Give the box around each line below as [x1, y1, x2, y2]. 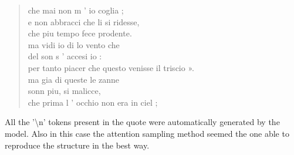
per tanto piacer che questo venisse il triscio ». [28, 61, 194, 73]
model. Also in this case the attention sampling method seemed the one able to [5, 127, 289, 139]
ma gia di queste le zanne [28, 73, 120, 85]
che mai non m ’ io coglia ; [28, 4, 124, 16]
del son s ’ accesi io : [28, 50, 102, 62]
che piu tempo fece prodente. [28, 27, 132, 39]
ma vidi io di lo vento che [28, 38, 120, 50]
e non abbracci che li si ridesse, [28, 15, 140, 28]
